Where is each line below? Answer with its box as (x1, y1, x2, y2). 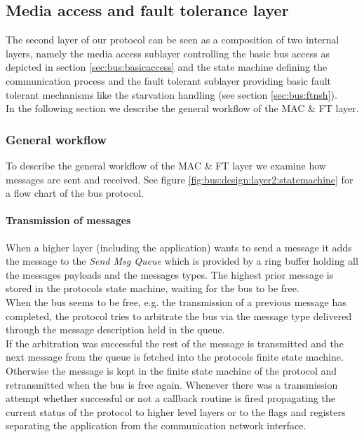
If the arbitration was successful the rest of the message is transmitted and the (6, 335, 344, 350)
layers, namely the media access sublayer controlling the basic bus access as (6, 46, 330, 60)
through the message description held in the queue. (6, 322, 225, 337)
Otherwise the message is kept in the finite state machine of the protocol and (6, 363, 337, 377)
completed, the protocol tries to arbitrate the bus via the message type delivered (6, 308, 352, 323)
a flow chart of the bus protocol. (6, 186, 144, 200)
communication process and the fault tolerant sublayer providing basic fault (6, 73, 332, 88)
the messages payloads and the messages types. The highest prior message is (6, 267, 334, 282)
